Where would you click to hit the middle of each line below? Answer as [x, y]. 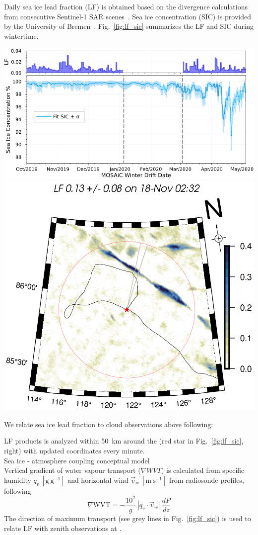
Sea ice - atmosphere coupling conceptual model [77, 460]
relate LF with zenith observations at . [63, 528]
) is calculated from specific [203, 470]
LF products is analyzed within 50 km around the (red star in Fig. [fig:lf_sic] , [124, 441]
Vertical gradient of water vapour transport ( [72, 470]
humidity [18, 480]
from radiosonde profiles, [206, 480]
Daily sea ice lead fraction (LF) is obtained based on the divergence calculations [126, 6]
